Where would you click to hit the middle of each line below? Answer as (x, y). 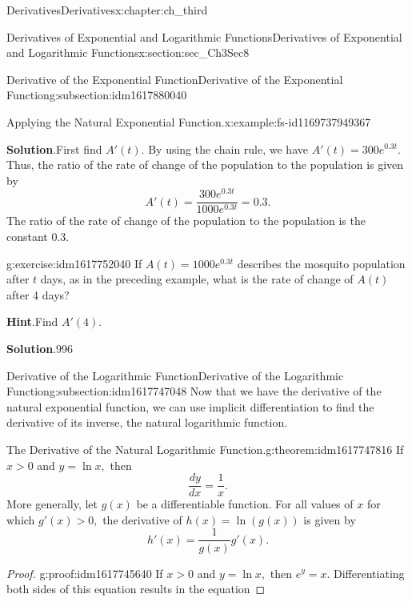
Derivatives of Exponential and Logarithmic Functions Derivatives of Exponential (204, 36)
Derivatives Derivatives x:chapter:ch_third (107, 10)
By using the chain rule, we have (228, 148)
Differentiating (369, 573)
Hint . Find (32, 321)
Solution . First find (54, 148)
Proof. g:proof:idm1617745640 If (85, 573)
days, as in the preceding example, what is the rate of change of (197, 279)
